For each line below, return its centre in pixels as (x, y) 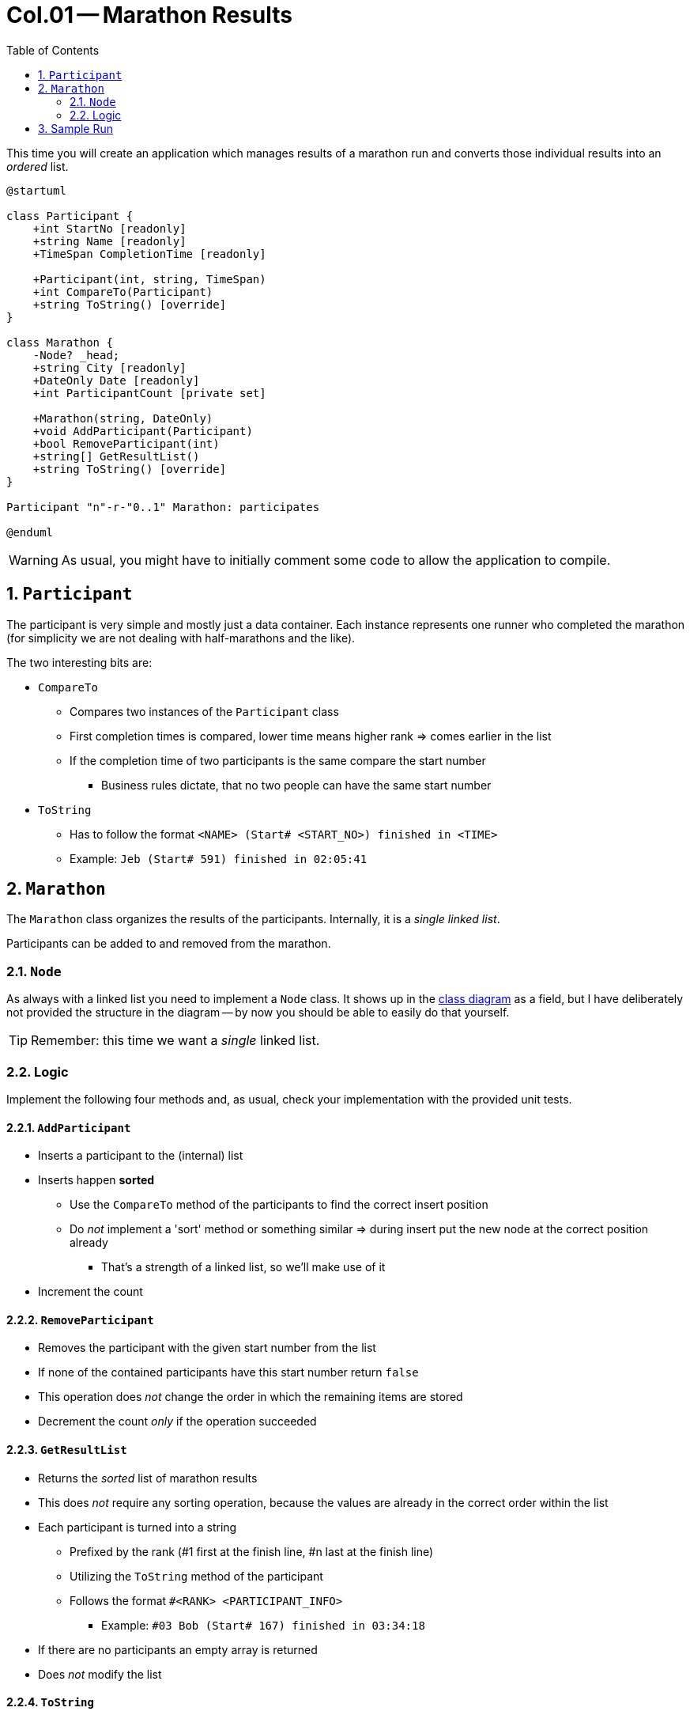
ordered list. (38, 166)
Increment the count (90, 1292)
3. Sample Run (76, 128)
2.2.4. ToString (50, 1702)
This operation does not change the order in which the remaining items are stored (251, 1397)
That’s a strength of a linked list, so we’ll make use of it (243, 1267)
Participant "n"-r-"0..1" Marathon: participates (163, 507)
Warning (34, 560)
